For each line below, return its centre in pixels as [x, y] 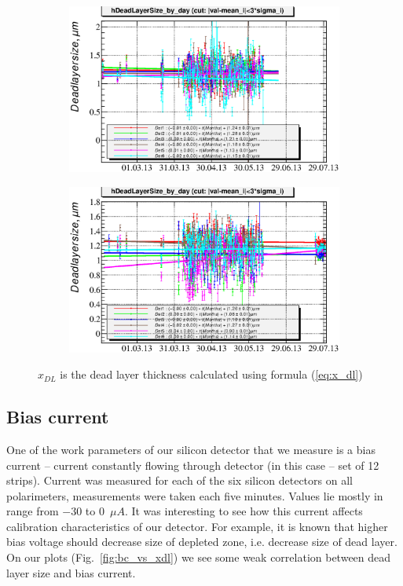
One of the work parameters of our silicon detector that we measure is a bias [191, 449]
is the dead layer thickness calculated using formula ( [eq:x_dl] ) [211, 374]
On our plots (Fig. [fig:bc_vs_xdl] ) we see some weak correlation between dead [199, 557]
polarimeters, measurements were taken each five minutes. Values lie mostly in [195, 495]
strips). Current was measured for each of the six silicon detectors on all [180, 480]
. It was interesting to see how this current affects [244, 511]
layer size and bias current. [71, 572]
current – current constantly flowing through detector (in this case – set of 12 [193, 465]
